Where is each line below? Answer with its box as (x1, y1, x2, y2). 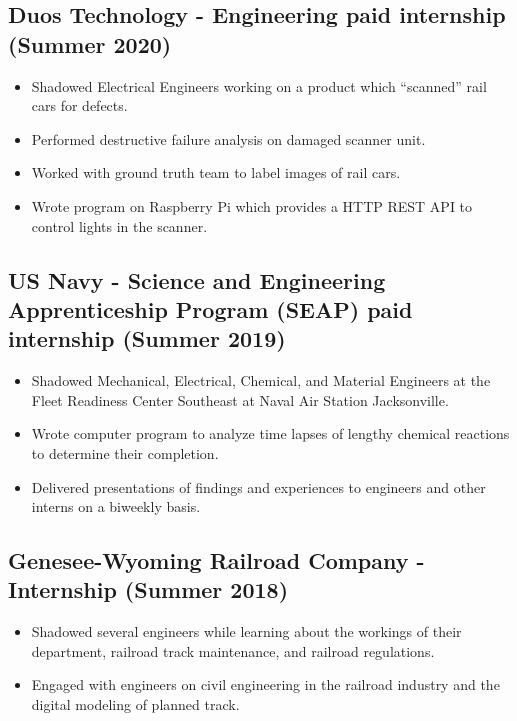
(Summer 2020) (8, 28, 172, 59)
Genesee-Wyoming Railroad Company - (8, 545, 425, 576)
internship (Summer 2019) (8, 323, 286, 354)
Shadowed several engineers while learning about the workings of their (31, 621, 462, 642)
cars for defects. (31, 95, 128, 116)
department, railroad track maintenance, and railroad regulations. (31, 640, 435, 661)
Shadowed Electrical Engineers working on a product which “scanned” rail (31, 75, 487, 96)
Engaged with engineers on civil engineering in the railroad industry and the (31, 674, 500, 695)
